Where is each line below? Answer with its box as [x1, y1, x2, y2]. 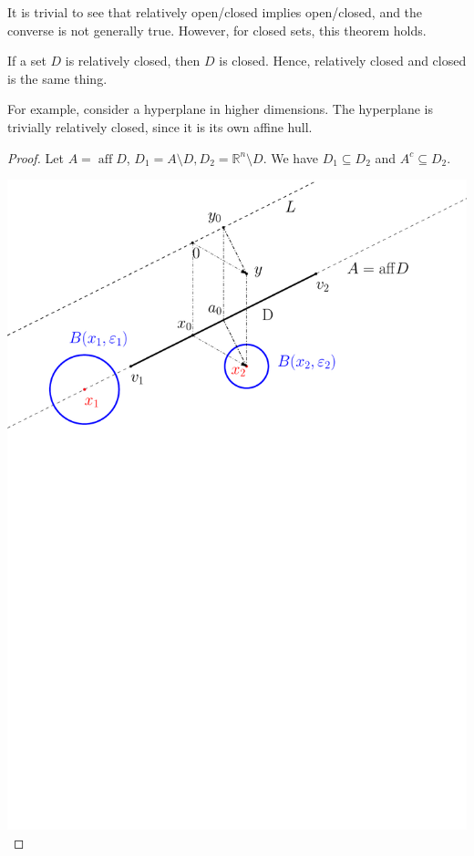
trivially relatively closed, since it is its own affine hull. [7, 117, 313, 136]
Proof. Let [7, 148, 64, 167]
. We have [263, 148, 318, 167]
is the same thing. [7, 68, 108, 88]
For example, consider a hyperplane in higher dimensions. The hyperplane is [7, 99, 434, 119]
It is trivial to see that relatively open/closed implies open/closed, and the [7, 3, 423, 21]
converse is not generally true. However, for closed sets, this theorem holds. [7, 20, 427, 39]
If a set [7, 51, 46, 70]
